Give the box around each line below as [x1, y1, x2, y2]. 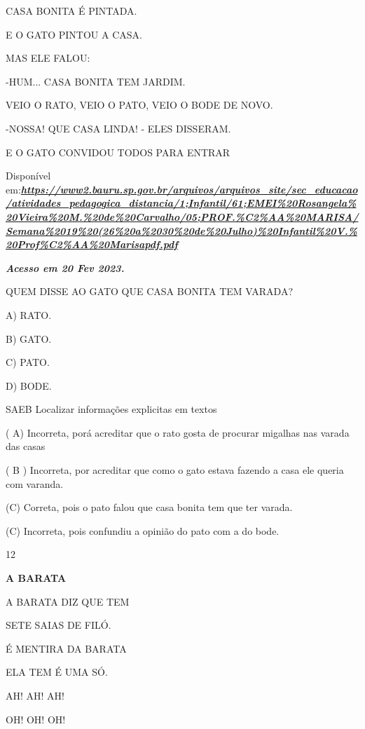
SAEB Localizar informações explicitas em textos [6, 402, 217, 416]
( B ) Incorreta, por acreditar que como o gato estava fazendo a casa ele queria [6, 463, 344, 477]
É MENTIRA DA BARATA [6, 641, 127, 655]
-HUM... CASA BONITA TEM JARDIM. [6, 74, 186, 88]
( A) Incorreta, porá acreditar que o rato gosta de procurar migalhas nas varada [6, 425, 350, 440]
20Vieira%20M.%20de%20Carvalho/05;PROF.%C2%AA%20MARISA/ [6, 209, 359, 224]
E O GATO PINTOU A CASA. [6, 27, 142, 41]
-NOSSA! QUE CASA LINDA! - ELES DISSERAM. [6, 121, 231, 135]
